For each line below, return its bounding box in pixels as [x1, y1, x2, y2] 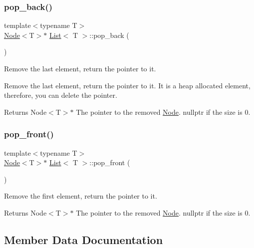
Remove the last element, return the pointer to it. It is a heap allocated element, [4, 80, 251, 90]
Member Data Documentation [4, 232, 163, 247]
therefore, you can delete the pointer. [4, 90, 117, 100]
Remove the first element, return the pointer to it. [4, 191, 157, 201]
